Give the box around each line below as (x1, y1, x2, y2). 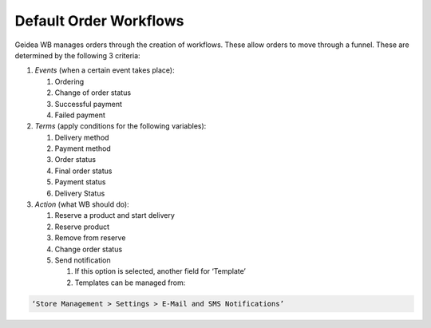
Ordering (54, 77, 85, 86)
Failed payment (54, 110, 105, 120)
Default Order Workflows (14, 12, 184, 30)
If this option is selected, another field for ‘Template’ (74, 267, 247, 276)
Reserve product (54, 222, 110, 231)
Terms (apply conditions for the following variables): (34, 121, 207, 131)
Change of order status (54, 88, 132, 97)
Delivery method (54, 132, 109, 142)
